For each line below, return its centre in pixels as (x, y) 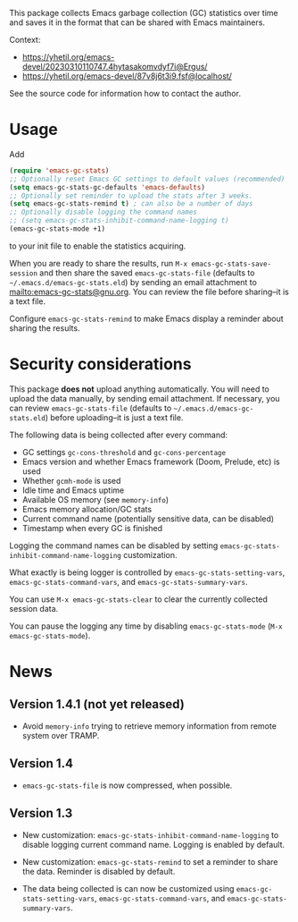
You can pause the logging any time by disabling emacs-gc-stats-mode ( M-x (146, 626)
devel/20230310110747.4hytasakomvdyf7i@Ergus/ (115, 67)
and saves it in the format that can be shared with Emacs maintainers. (137, 22)
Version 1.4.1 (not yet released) (97, 704)
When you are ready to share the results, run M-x (99, 263)
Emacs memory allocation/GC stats (87, 509)
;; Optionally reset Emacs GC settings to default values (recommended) (147, 179)
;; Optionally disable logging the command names (103, 212)
